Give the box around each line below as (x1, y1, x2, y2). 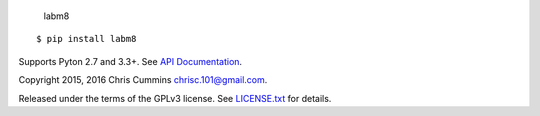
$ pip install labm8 (36, 33, 137, 45)
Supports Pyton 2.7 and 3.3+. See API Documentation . (18, 55, 243, 67)
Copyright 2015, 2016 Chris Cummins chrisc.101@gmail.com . (18, 74, 268, 86)
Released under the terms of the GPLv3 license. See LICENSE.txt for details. (18, 92, 332, 104)
